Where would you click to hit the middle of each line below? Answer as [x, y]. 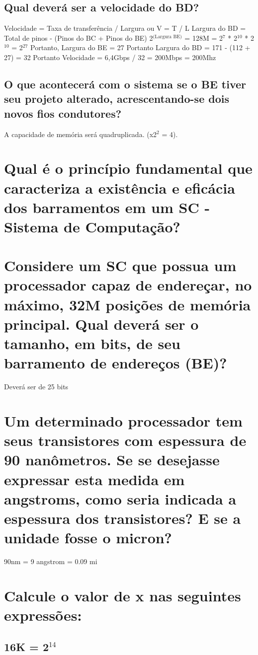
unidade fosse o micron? [88, 538]
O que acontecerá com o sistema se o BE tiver [125, 84]
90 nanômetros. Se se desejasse [112, 460]
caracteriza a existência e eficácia [120, 187]
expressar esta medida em [94, 479]
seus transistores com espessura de [125, 440]
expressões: [43, 615]
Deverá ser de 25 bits [36, 387]
